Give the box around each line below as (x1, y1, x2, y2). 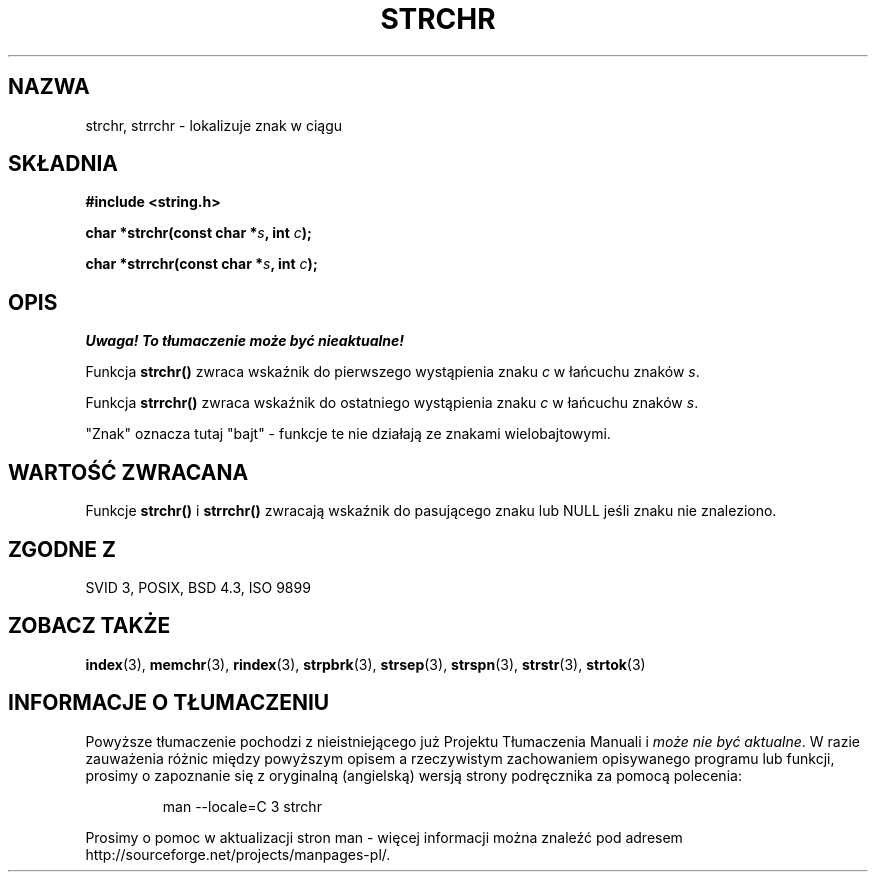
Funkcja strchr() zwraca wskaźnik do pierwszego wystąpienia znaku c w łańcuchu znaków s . (85, 363, 700, 381)
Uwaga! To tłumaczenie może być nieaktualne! (85, 332, 405, 350)
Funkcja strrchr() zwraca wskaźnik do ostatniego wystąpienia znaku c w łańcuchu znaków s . (85, 394, 699, 412)
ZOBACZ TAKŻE (8, 613, 171, 639)
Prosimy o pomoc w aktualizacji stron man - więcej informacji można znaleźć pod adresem (85, 828, 683, 846)
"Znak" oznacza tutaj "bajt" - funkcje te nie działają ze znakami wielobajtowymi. (85, 425, 611, 443)
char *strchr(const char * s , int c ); (85, 224, 312, 242)
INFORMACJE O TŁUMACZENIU (8, 690, 330, 716)
